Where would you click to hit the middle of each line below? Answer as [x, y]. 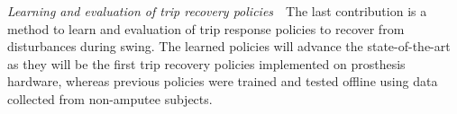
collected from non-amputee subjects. [110, 98]
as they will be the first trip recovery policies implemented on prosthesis [206, 63]
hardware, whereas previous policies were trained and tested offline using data [223, 81]
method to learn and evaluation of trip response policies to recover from [206, 28]
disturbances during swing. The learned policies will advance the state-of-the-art [229, 46]
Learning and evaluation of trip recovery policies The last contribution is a [217, 11]
